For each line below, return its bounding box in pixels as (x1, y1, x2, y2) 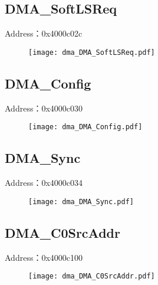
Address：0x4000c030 (5, 101, 83, 114)
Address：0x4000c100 (5, 251, 83, 263)
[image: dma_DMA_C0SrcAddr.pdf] (28, 272, 155, 281)
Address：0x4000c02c (5, 27, 83, 40)
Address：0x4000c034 (5, 176, 83, 189)
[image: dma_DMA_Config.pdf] (28, 123, 143, 132)
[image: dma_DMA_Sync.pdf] (28, 197, 134, 206)
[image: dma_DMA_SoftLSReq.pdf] (28, 48, 155, 57)
